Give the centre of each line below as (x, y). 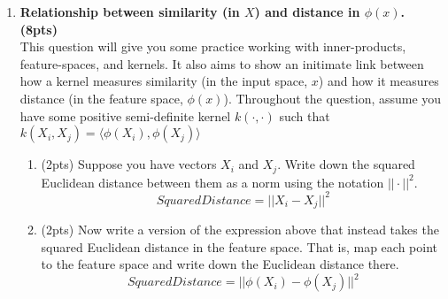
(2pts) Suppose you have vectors (129, 164)
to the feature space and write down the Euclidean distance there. (220, 264)
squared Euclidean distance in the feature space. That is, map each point (239, 246)
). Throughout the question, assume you (332, 98)
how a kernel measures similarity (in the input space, (164, 81)
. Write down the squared (346, 164)
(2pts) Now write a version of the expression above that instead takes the (240, 230)
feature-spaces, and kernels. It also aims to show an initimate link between (222, 63)
